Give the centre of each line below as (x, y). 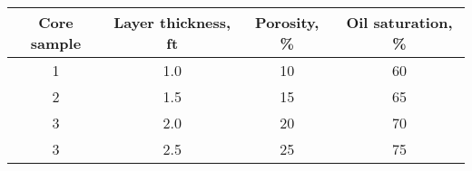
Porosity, (287, 22)
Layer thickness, (172, 22)
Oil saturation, (399, 22)
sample (56, 43)
